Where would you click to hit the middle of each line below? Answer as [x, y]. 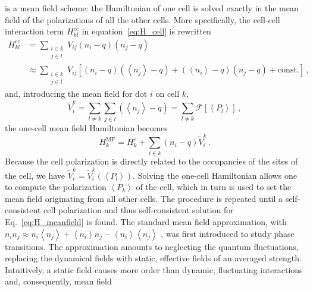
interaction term [35, 31]
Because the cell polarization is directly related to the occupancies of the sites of [151, 161]
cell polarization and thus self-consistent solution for [139, 210]
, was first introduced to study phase [228, 233]
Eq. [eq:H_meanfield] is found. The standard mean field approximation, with [146, 222]
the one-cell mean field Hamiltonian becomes [86, 127]
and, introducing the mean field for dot [76, 94]
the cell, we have [35, 175]
